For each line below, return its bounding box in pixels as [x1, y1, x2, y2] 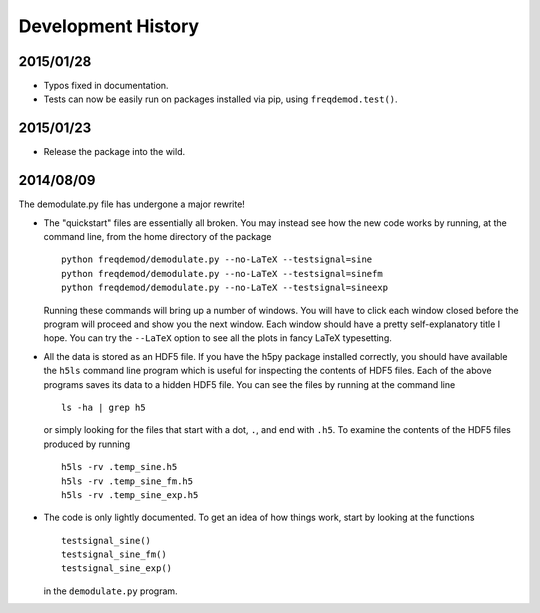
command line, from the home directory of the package [43, 231, 272, 243]
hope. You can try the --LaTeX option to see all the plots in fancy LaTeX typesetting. [43, 332, 392, 344]
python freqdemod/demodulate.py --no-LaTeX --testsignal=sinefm [61, 268, 384, 279]
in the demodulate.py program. [43, 585, 179, 597]
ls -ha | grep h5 [61, 401, 146, 413]
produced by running [43, 438, 130, 450]
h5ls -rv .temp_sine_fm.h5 [61, 475, 194, 487]
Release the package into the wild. [43, 146, 186, 158]
